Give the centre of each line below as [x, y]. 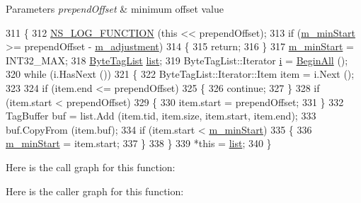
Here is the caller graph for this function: [95, 191]
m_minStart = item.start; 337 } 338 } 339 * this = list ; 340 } [139, 143]
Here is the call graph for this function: [91, 167]
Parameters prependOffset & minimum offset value [115, 8]
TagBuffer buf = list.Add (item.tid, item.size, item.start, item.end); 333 [161, 116]
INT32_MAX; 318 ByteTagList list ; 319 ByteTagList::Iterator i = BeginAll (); [177, 60]
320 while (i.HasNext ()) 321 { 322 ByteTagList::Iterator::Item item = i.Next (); [180, 74]
